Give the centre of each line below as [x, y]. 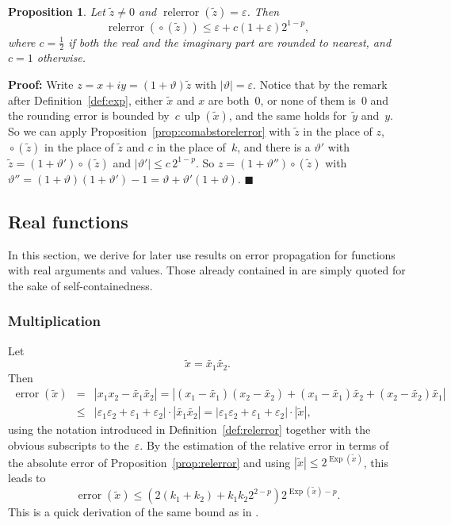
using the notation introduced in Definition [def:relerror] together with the [189, 429]
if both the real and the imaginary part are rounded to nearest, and [230, 42]
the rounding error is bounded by [89, 115]
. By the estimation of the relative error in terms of [264, 445]
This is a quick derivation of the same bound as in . [134, 512]
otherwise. [61, 57]
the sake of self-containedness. [80, 285]
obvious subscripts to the [69, 445]
